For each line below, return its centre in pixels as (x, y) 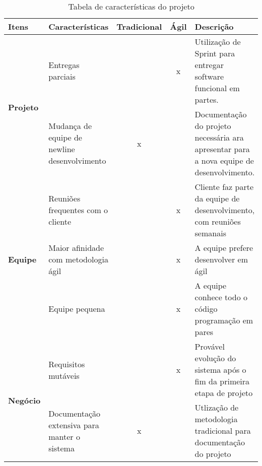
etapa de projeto (224, 393)
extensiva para (74, 425)
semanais (210, 233)
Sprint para (215, 53)
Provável (210, 346)
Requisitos (67, 364)
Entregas (64, 65)
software (209, 76)
